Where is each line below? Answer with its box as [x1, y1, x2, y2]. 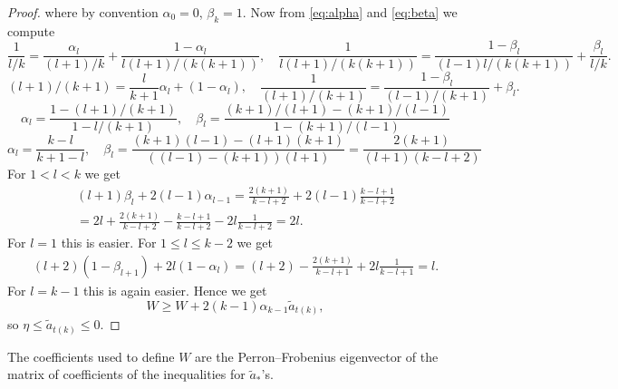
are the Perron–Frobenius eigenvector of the [195, 346, 439, 365]
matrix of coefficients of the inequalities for [7, 365, 246, 384]
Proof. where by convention [7, 3, 159, 21]
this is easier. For [61, 233, 157, 252]
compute [7, 21, 55, 40]
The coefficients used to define [7, 346, 175, 365]
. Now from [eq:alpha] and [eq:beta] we [242, 3, 458, 21]
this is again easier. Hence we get [83, 280, 267, 299]
